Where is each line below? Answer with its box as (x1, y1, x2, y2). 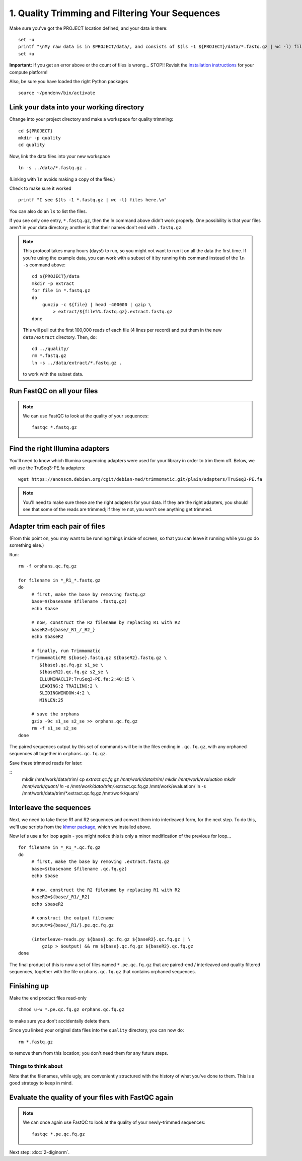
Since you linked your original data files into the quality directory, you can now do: (9, 1027, 184, 1033)
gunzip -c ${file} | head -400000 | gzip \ (42, 302, 152, 307)
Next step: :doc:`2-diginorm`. (9, 1149, 70, 1155)
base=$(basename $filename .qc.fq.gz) (31, 866, 127, 872)
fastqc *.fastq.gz (32, 424, 78, 430)
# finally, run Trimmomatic (31, 647, 101, 654)
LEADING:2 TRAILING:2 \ (39, 683, 98, 689)
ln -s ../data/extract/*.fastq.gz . (32, 360, 122, 366)
